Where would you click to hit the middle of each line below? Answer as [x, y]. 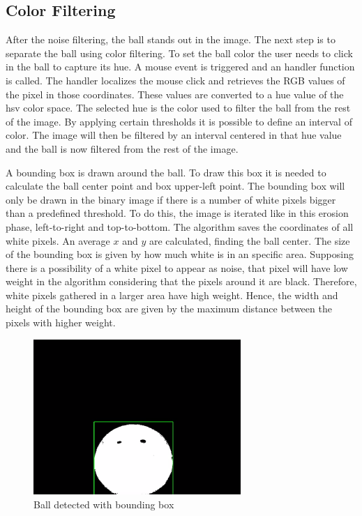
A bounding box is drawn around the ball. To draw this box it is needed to [166, 172]
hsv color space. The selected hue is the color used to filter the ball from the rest [178, 108]
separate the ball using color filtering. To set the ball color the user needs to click [179, 53]
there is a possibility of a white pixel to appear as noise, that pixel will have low [177, 267]
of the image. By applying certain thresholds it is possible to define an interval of [179, 121]
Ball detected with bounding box [104, 504]
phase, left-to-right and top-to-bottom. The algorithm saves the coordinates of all [180, 226]
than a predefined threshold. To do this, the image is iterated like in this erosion [177, 213]
